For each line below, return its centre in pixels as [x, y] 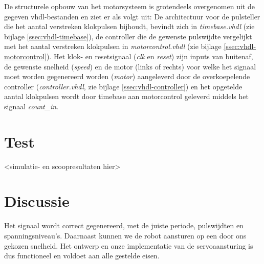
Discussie [37, 201]
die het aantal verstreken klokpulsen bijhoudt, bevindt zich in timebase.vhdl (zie [129, 26]
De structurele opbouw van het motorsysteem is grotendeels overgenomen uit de [129, 6]
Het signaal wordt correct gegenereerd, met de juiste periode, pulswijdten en [124, 225]
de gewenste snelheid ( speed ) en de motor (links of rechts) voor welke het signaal [130, 66]
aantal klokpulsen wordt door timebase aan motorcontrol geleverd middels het [126, 96]
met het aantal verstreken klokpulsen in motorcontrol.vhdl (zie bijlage [113, 46]
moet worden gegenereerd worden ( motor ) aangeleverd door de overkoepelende [127, 76]
